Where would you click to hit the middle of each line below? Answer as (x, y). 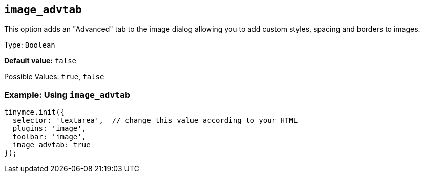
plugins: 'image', (49, 129)
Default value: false (40, 61)
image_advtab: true (51, 145)
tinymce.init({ (35, 112)
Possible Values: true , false (54, 77)
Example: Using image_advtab (67, 94)
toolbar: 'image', (49, 137)
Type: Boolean (30, 45)
